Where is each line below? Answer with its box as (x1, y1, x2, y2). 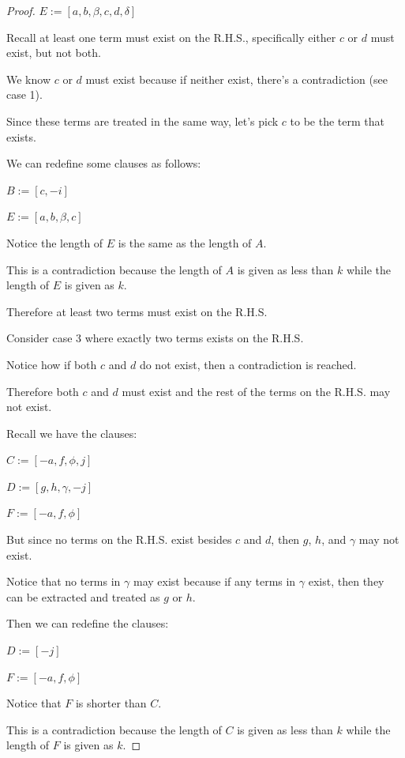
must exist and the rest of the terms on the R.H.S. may (122, 383, 391, 399)
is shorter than (75, 695, 147, 711)
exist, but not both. (6, 44, 101, 61)
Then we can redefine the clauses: (6, 615, 169, 632)
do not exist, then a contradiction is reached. (139, 356, 357, 372)
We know (6, 70, 51, 87)
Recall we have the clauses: (6, 424, 137, 441)
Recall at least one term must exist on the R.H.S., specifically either (6, 28, 336, 45)
